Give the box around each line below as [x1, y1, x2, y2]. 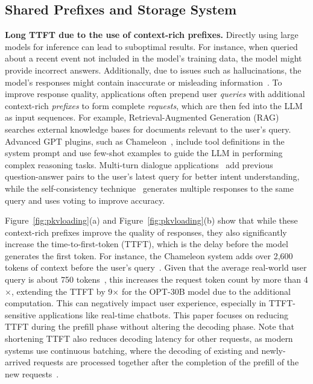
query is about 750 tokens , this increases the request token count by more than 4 [5, 273, 308, 286]
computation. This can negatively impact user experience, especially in [5, 297, 267, 309]
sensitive [5, 308, 36, 321]
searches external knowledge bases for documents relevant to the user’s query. [5, 122, 291, 135]
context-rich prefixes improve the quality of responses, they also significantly [5, 225, 287, 238]
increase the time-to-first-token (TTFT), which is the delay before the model [5, 238, 288, 250]
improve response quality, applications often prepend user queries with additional [5, 87, 305, 100]
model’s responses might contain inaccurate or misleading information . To [5, 75, 282, 88]
